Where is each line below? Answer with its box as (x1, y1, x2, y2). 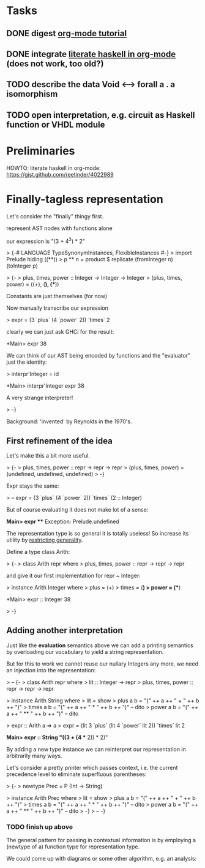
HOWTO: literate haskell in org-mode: (6, 164, 101, 172)
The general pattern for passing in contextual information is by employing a (6, 837, 196, 844)
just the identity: (6, 358, 47, 366)
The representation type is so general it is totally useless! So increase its (6, 530, 189, 537)
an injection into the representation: (6, 666, 96, 674)
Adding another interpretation (6, 625, 124, 636)
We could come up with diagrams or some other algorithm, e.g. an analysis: (6, 855, 197, 862)
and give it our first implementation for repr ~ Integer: (6, 572, 141, 580)
